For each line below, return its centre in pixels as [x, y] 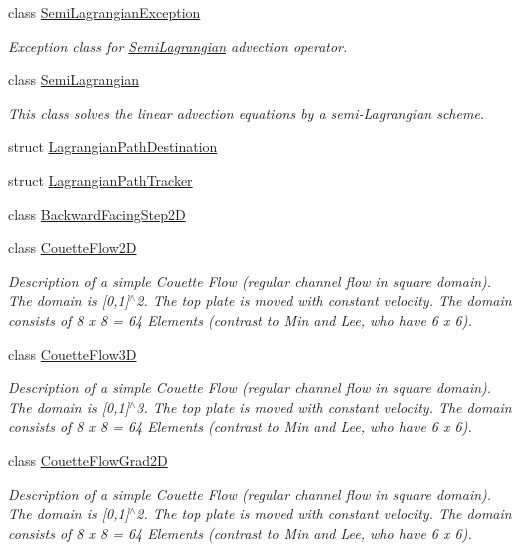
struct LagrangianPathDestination [113, 146]
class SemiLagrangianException [104, 12]
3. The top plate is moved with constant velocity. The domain [324, 406]
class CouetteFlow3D [72, 353]
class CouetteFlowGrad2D [88, 459]
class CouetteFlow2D [72, 247]
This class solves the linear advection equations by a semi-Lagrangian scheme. [246, 112]
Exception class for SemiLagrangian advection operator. [178, 45]
